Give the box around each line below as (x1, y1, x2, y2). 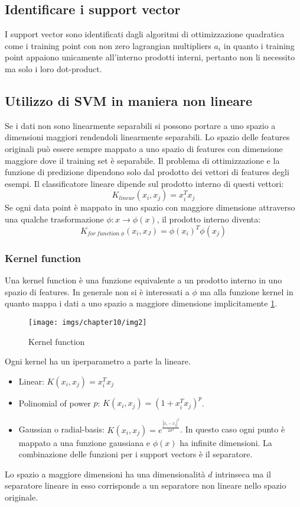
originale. (5, 490, 38, 503)
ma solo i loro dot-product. (5, 62, 102, 75)
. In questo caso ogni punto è (180, 423, 285, 435)
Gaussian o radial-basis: (18, 423, 105, 435)
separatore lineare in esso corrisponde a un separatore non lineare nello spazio (5, 479, 286, 492)
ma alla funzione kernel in (200, 285, 294, 298)
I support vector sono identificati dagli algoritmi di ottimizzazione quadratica (5, 28, 285, 40)
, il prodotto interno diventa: (156, 212, 261, 225)
